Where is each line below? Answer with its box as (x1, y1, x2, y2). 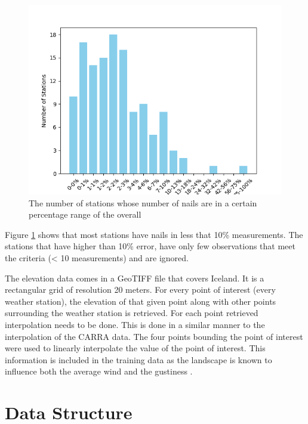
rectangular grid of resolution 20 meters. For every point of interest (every (5, 283, 276, 296)
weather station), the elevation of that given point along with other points (5, 295, 276, 307)
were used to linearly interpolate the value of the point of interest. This (5, 342, 266, 354)
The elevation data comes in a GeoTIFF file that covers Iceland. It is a (5, 271, 264, 284)
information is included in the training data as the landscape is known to (5, 353, 272, 366)
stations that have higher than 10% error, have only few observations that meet (5, 240, 295, 252)
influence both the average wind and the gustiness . (5, 365, 193, 377)
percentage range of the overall (29, 208, 141, 221)
